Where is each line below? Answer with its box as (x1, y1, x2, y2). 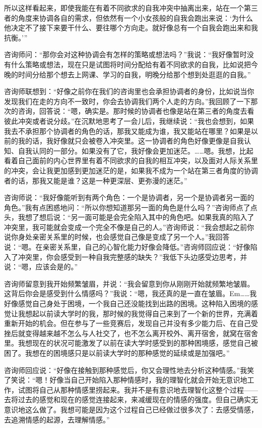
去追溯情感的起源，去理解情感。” (4, 414, 110, 424)
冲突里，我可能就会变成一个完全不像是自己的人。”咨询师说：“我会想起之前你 (4, 221, 254, 232)
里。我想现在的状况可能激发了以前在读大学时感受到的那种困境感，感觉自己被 (4, 338, 258, 348)
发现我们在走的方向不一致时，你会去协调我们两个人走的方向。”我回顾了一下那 (4, 96, 258, 106)
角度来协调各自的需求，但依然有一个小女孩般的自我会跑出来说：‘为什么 (18, 12, 253, 23)
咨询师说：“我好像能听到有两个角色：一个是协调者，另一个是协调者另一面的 (4, 192, 254, 203)
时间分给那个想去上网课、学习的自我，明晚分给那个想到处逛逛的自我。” (18, 69, 251, 79)
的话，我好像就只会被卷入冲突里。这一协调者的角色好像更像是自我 (25, 135, 244, 146)
